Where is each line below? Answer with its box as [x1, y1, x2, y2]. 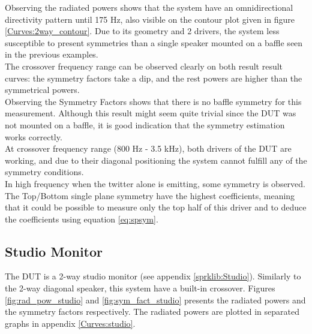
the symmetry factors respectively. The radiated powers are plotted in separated [5, 305, 300, 318]
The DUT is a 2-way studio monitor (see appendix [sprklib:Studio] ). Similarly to [5, 270, 301, 282]
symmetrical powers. [5, 83, 80, 96]
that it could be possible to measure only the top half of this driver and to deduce [5, 201, 307, 213]
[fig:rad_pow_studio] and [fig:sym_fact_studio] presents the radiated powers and [5, 293, 306, 306]
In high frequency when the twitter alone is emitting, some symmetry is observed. [5, 177, 306, 189]
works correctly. [5, 130, 62, 143]
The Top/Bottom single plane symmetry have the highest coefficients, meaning [5, 189, 295, 201]
